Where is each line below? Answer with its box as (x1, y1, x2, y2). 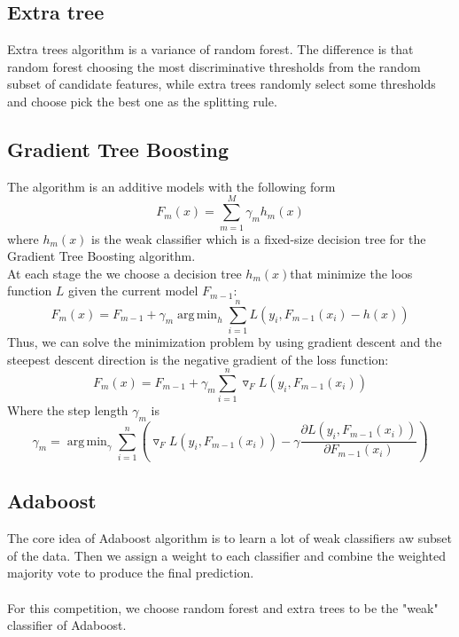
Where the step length (7, 401, 128, 420)
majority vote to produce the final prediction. (7, 563, 254, 582)
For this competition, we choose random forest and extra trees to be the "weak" (7, 598, 439, 617)
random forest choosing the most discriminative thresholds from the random (7, 57, 421, 75)
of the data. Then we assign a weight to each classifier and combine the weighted (7, 546, 446, 564)
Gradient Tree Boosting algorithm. (7, 247, 196, 265)
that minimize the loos (290, 263, 413, 282)
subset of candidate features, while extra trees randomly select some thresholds (7, 75, 436, 93)
